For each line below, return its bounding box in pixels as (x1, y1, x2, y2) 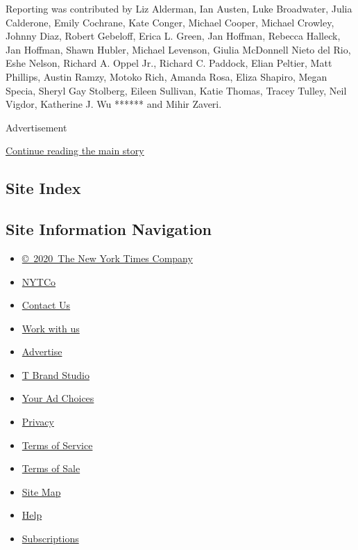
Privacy (22, 414, 54, 429)
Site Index (6, 177, 81, 199)
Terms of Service (22, 437, 93, 452)
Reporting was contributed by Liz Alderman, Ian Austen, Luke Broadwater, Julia (6, 1, 352, 15)
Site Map (22, 484, 61, 499)
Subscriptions (22, 531, 79, 546)
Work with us (22, 321, 80, 335)
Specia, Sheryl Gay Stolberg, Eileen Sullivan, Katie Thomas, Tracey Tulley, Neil (6, 83, 347, 97)
